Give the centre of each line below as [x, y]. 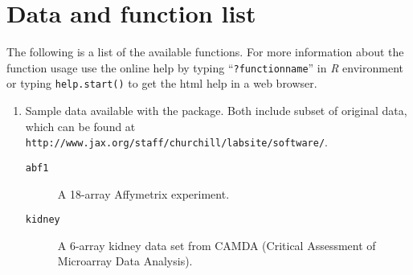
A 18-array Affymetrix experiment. [143, 193]
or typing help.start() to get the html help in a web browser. [162, 83]
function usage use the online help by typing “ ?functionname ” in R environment [205, 67]
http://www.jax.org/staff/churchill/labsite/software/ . [176, 142]
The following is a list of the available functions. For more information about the [205, 52]
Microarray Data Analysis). [125, 261]
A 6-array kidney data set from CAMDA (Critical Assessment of [217, 245]
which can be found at [80, 126]
